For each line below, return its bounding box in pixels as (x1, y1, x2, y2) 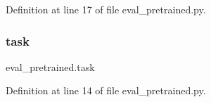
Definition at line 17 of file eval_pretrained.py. (6, 2, 206, 16)
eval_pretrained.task (6, 59, 95, 74)
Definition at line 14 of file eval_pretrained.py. (6, 83, 206, 98)
